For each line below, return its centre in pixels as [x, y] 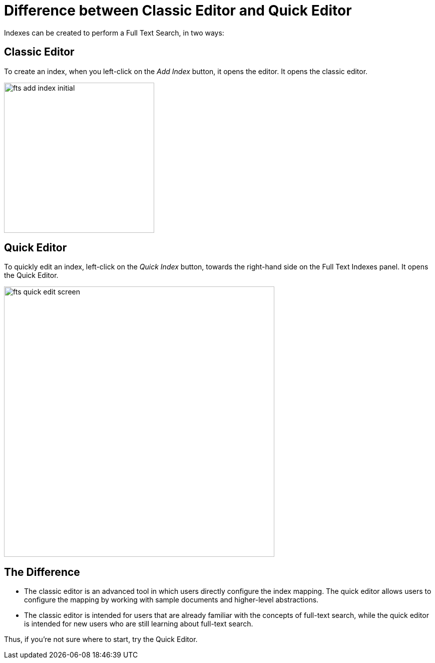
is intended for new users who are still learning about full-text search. [139, 624]
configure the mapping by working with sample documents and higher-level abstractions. [171, 600]
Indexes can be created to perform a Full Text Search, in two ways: [114, 33]
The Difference [42, 572]
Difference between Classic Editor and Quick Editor [178, 11]
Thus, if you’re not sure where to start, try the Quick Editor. [101, 639]
